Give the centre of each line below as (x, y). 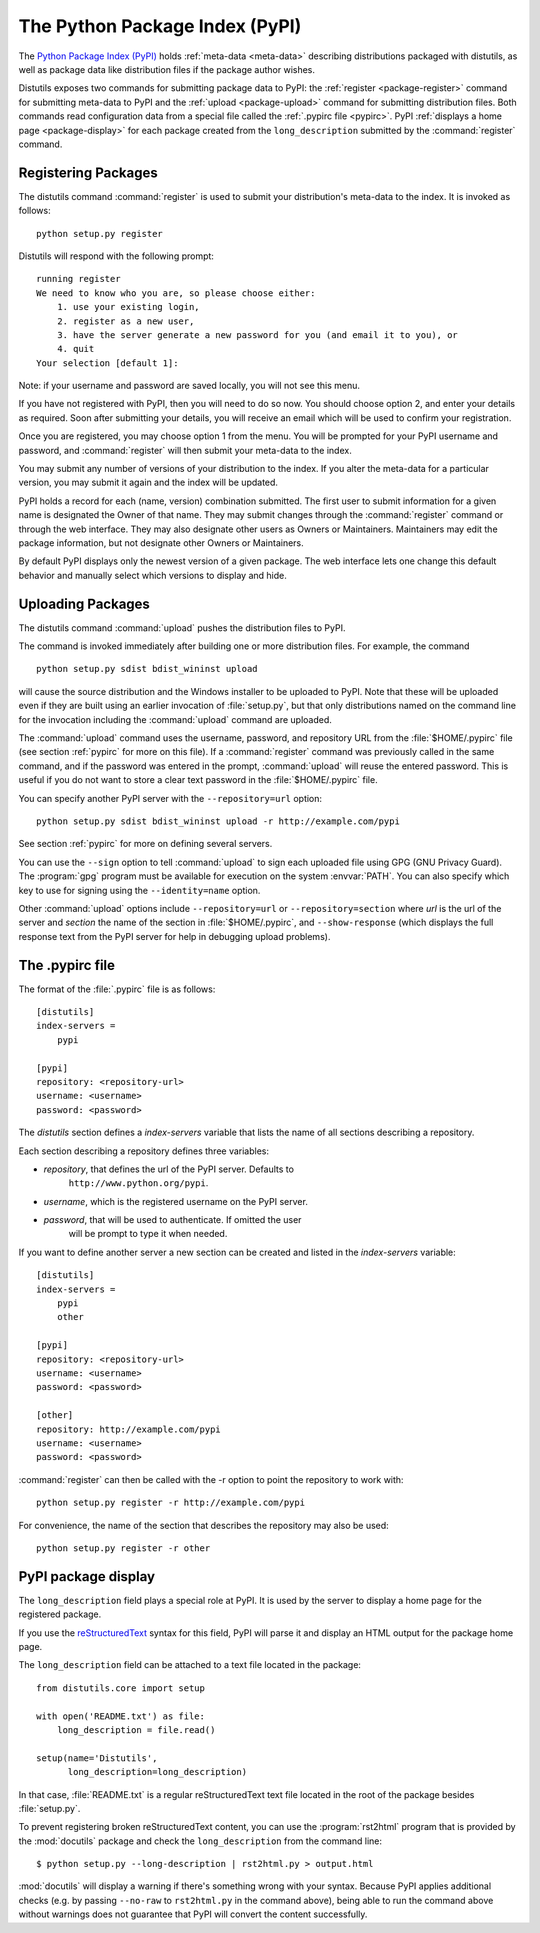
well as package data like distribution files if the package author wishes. (166, 69)
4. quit (75, 349)
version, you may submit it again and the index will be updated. (148, 482)
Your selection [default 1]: (107, 363)
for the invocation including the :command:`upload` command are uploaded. (175, 719)
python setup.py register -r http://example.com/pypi (170, 1503)
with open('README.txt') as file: (120, 1716)
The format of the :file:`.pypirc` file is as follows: (117, 989)
